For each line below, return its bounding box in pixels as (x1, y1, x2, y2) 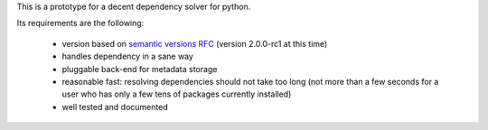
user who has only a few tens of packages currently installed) (61, 88, 292, 99)
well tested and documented (61, 101, 168, 112)
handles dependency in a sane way (61, 51, 194, 62)
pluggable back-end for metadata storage (61, 63, 218, 74)
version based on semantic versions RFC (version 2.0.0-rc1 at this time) (61, 38, 328, 49)
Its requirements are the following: (16, 18, 145, 29)
